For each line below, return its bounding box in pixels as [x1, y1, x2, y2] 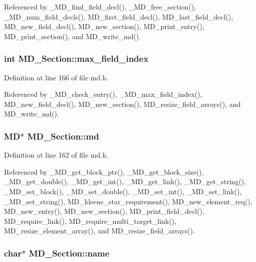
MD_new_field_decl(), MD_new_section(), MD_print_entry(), [4, 21, 204, 32]
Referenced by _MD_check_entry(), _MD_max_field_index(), [4, 89, 202, 99]
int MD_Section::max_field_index [4, 52, 149, 65]
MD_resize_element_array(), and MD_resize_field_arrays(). [4, 225, 195, 236]
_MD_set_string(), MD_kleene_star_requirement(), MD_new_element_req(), [4, 196, 252, 206]
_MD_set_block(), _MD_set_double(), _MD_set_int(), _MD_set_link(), [4, 186, 242, 196]
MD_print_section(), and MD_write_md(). [4, 31, 141, 41]
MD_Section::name [29, 246, 110, 259]
